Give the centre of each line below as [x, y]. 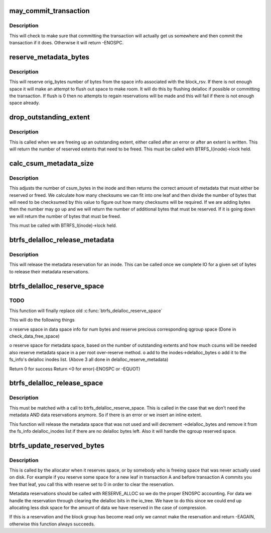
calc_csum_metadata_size [51, 163]
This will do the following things [42, 320]
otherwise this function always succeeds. [52, 524]
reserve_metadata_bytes [49, 57]
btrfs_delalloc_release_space [56, 383]
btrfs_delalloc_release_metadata [62, 240]
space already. [25, 103]
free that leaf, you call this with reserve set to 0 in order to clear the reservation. [92, 484]
